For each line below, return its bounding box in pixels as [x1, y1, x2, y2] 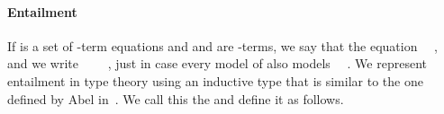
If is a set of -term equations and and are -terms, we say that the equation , [7, 36, 439, 55]
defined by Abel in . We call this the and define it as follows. [7, 89, 344, 108]
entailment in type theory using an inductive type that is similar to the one [7, 71, 423, 90]
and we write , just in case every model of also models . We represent [7, 54, 427, 73]
